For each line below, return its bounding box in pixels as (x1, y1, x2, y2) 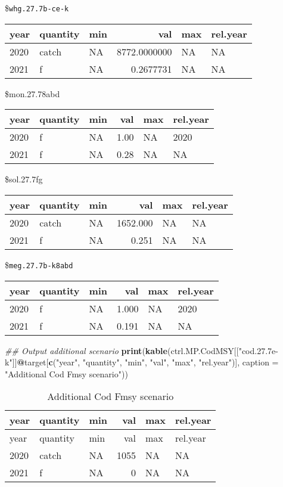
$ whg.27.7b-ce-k (5, 2, 69, 14)
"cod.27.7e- (238, 344, 278, 356)
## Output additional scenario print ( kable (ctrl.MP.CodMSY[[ (5, 344, 239, 356)
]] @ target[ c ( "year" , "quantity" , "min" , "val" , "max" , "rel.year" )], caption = (12, 356, 279, 368)
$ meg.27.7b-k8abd (5, 258, 73, 271)
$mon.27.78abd (5, 87, 60, 100)
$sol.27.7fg (5, 173, 43, 185)
